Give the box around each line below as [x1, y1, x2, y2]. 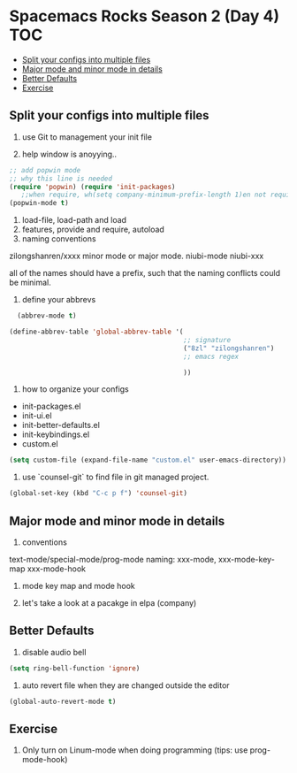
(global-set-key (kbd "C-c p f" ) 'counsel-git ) [9, 489, 188, 498]
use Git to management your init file [21, 131, 153, 142]
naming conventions [21, 233, 96, 244]
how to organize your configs [21, 384, 130, 394]
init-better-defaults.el [21, 420, 100, 431]
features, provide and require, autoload [21, 224, 165, 235]
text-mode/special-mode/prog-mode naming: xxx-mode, [9, 554, 217, 564]
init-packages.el [21, 401, 81, 412]
